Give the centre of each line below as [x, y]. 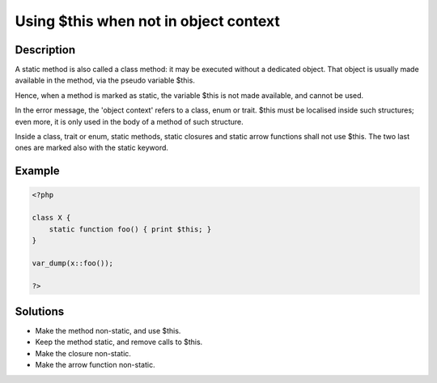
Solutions [40, 311]
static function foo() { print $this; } [130, 229]
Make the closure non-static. [83, 353]
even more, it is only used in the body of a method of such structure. [129, 121]
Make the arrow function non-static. [95, 365]
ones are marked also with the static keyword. [92, 148]
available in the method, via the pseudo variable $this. [105, 80]
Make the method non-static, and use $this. [108, 331]
